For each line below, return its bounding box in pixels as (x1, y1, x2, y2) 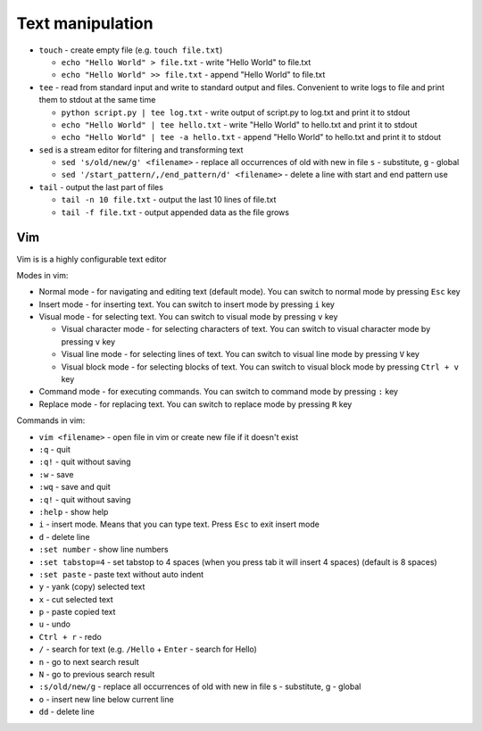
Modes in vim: (16, 270, 69, 280)
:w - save (38, 469, 74, 479)
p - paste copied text (38, 607, 116, 618)
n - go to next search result (38, 656, 139, 667)
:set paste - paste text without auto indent (38, 569, 204, 579)
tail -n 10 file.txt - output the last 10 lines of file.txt (61, 195, 277, 205)
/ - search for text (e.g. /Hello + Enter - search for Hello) (38, 644, 258, 655)
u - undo (38, 619, 71, 629)
